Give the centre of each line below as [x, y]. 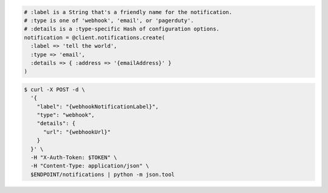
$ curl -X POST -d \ [54, 89]
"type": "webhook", [66, 115]
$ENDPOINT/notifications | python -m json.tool [103, 174]
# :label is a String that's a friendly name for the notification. [128, 12]
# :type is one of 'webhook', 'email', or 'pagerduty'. [109, 20]
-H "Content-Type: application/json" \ [90, 166]
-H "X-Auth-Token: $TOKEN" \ [74, 157]
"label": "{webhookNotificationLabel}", [98, 107]
